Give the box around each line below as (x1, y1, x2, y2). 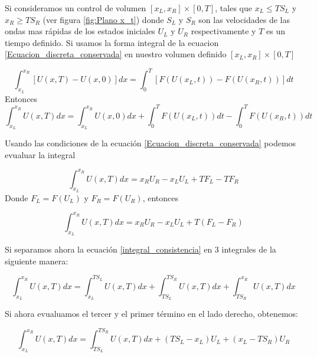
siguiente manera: (5, 254, 68, 267)
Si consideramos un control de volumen (5, 2, 146, 14)
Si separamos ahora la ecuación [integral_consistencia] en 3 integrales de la (5, 243, 276, 256)
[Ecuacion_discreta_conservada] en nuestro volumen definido (5, 48, 227, 60)
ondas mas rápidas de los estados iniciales (5, 25, 155, 37)
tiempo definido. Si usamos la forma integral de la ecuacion (5, 36, 219, 48)
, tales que (215, 2, 252, 14)
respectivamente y (191, 25, 256, 37)
